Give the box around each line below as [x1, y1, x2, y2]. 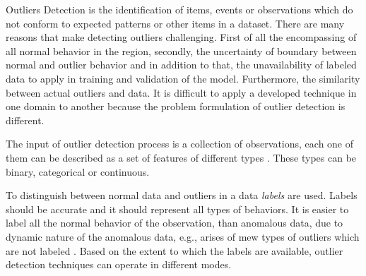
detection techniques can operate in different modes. [6, 257, 232, 272]
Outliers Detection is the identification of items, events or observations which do [6, 2, 353, 16]
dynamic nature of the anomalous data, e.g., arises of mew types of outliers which [6, 229, 360, 244]
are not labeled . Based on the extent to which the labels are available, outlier [6, 243, 343, 258]
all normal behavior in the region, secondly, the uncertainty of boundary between [6, 43, 357, 58]
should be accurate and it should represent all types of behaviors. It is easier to [6, 201, 349, 216]
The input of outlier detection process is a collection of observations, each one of [6, 136, 354, 151]
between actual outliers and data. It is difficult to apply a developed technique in [6, 85, 357, 100]
